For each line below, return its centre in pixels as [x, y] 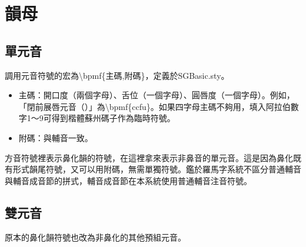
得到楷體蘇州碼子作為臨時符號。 [113, 118]
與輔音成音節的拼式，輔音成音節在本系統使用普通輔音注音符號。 [128, 180]
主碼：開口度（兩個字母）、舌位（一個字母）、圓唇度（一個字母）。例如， [157, 95]
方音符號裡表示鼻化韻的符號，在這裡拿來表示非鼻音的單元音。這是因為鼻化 [149, 157]
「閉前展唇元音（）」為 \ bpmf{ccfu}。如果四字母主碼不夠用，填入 [142, 106]
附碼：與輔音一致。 [56, 137]
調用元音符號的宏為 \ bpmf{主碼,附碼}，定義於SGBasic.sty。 [117, 75]
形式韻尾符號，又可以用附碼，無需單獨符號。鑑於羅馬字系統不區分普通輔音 [157, 169]
